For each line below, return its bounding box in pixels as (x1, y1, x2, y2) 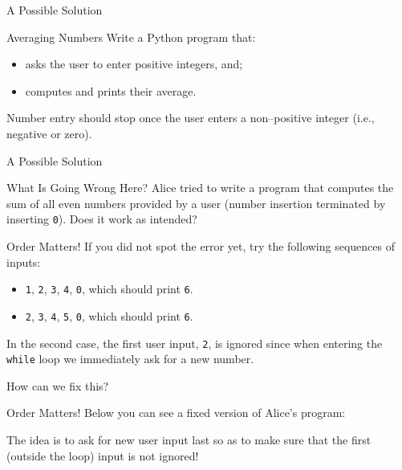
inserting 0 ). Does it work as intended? (6, 210, 197, 227)
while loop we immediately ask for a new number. (6, 350, 254, 367)
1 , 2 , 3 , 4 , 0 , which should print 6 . (25, 280, 193, 297)
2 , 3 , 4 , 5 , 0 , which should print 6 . (25, 307, 193, 324)
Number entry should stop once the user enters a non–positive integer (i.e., (6, 109, 375, 126)
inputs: (6, 253, 41, 270)
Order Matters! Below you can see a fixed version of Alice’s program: (6, 404, 346, 421)
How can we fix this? (6, 377, 109, 394)
